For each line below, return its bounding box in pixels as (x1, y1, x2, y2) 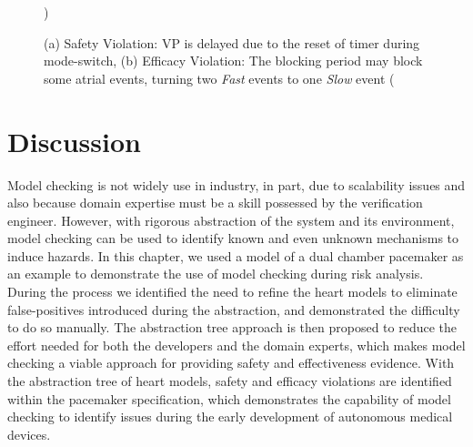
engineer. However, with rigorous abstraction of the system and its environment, (7, 210, 455, 229)
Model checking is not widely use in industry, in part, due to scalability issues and (7, 175, 466, 194)
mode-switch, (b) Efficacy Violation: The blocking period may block (44, 51, 423, 70)
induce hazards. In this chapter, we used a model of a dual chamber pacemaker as (7, 246, 464, 265)
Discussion (7, 122, 141, 159)
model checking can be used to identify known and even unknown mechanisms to (7, 229, 459, 248)
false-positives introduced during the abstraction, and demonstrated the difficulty (7, 300, 460, 319)
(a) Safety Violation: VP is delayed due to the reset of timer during (44, 33, 420, 52)
